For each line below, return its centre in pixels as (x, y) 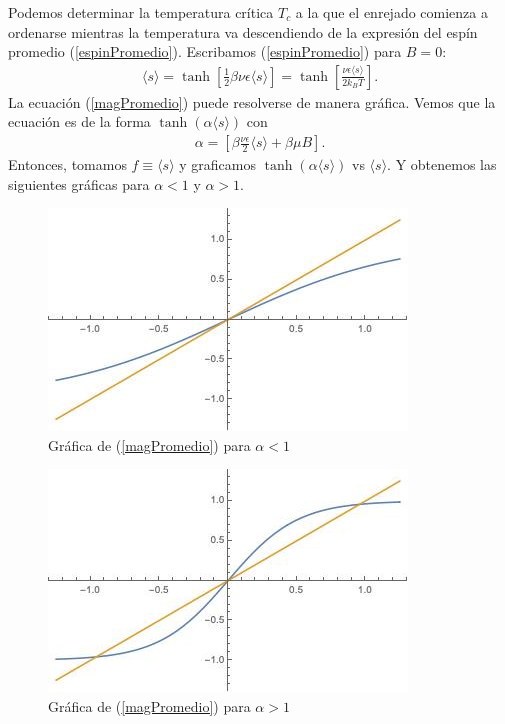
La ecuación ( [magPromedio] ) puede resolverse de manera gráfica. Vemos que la (252, 101)
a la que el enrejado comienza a (391, 12)
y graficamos (218, 164)
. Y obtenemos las (442, 164)
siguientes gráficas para (79, 183)
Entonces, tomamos (67, 164)
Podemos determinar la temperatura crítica (141, 12)
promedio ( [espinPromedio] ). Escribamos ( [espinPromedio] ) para (205, 51)
